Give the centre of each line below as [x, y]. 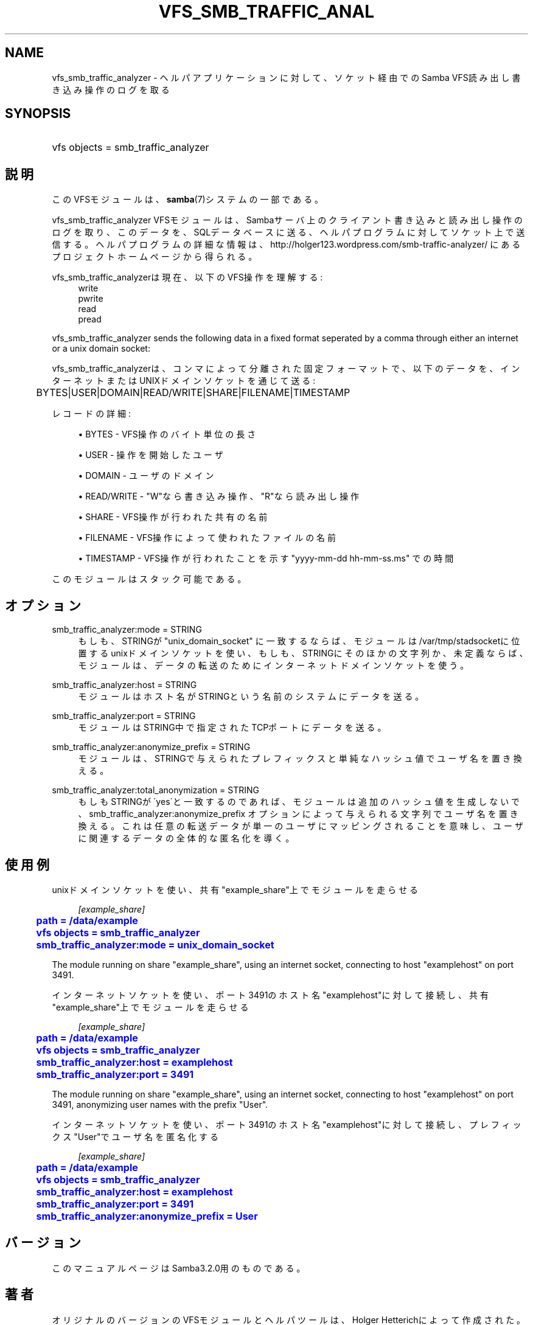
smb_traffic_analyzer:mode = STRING [127, 630]
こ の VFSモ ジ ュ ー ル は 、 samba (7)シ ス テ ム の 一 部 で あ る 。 [188, 200]
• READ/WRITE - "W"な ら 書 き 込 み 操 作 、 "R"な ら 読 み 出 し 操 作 [219, 496]
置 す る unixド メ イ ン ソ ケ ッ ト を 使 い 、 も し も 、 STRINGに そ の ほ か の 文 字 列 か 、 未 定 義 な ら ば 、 [303, 653]
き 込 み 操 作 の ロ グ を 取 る [111, 89]
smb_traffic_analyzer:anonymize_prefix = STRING [151, 747]
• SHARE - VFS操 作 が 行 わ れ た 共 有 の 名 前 [173, 517]
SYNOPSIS [38, 114]
